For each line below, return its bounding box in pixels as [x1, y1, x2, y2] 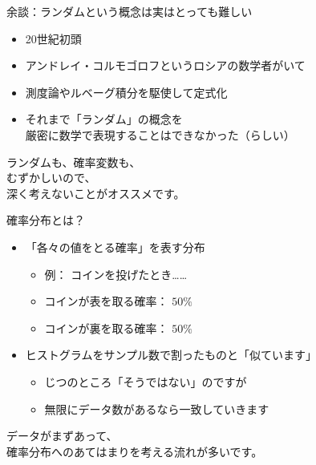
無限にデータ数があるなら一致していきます [44, 400, 269, 417]
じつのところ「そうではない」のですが [44, 373, 247, 390]
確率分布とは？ [6, 212, 85, 228]
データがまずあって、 [6, 427, 118, 444]
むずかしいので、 [6, 169, 96, 186]
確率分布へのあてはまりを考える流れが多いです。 [6, 443, 263, 459]
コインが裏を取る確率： [44, 319, 168, 336]
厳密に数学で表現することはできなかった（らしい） [25, 126, 295, 143]
